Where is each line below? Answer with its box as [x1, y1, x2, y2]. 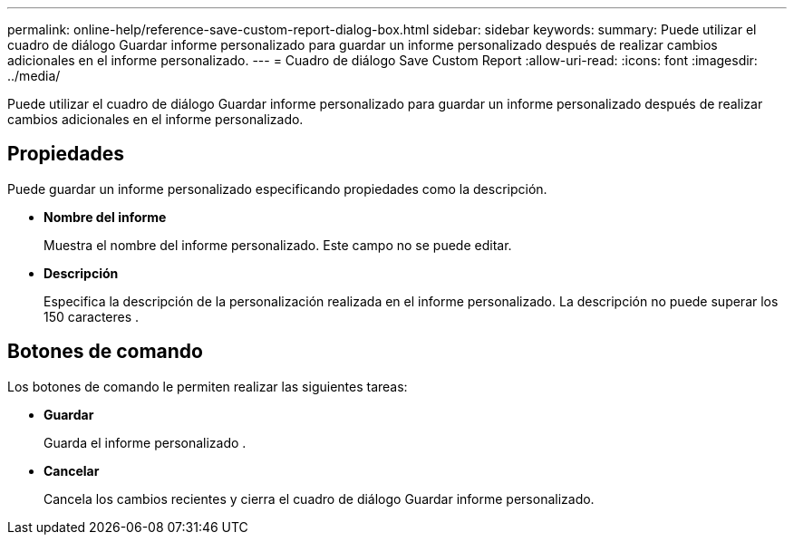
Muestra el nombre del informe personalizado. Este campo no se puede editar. [44, 237, 512, 253]
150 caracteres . [44, 308, 140, 324]
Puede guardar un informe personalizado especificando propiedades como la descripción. [7, 180, 547, 197]
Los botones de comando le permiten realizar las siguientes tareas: [7, 378, 408, 394]
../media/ [7, 68, 61, 83]
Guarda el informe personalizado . [44, 434, 247, 450]
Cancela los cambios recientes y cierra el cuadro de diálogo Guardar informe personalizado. [44, 490, 595, 507]
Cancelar [44, 462, 100, 479]
